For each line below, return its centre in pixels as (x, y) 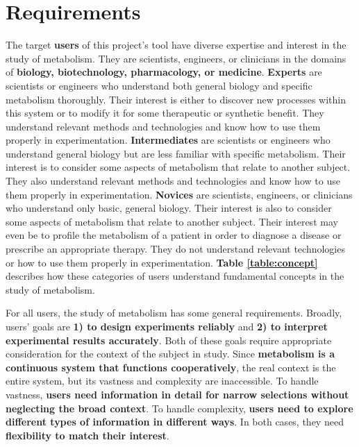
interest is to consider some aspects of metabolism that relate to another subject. (178, 167)
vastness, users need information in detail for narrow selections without (177, 394)
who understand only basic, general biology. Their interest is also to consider (169, 208)
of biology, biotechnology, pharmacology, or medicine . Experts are (164, 72)
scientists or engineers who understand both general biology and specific (159, 85)
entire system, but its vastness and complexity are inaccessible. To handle (162, 381)
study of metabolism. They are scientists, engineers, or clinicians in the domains (176, 58)
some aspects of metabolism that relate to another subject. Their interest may (172, 221)
